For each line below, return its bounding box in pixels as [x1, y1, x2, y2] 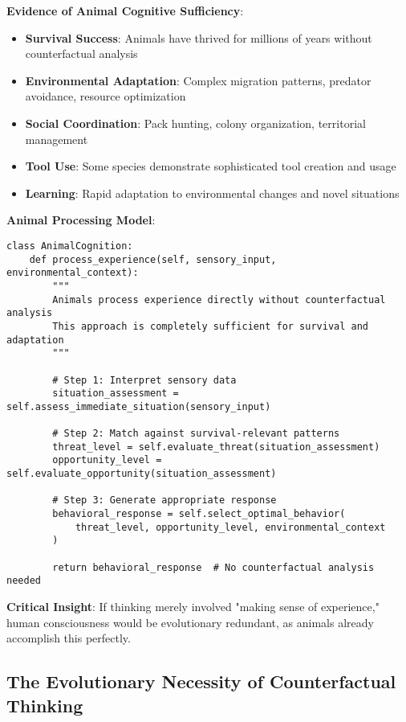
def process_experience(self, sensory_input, [29, 253, 277, 265]
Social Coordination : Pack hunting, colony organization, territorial [25, 114, 366, 131]
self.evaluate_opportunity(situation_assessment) [6, 468, 277, 480]
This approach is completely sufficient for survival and [52, 320, 369, 332]
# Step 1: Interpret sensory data [52, 374, 237, 386]
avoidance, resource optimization [25, 88, 186, 105]
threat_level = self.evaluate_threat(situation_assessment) [52, 441, 380, 453]
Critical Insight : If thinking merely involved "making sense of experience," [6, 598, 380, 614]
